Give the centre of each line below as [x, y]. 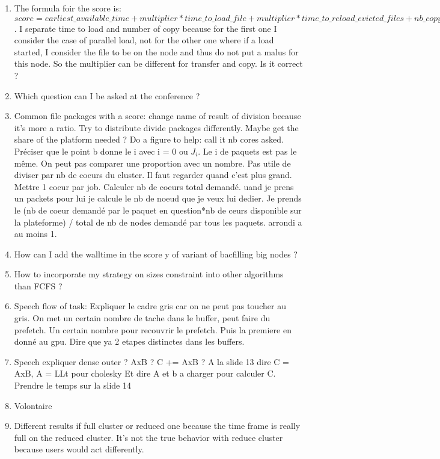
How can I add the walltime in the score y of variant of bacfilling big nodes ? [156, 254]
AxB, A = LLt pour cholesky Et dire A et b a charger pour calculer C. [145, 373]
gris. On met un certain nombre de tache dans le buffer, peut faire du [142, 318]
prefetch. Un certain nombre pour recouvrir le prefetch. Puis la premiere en [153, 329]
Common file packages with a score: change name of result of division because [157, 116]
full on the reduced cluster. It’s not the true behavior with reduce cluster [148, 437]
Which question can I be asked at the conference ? [107, 95]
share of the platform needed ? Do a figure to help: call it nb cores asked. [149, 139]
